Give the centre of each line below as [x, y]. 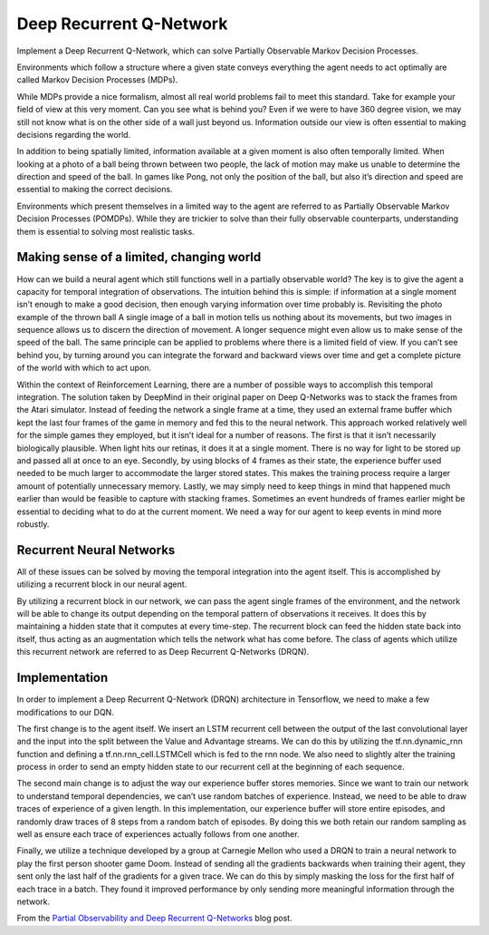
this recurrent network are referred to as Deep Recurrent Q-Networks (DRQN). [163, 652]
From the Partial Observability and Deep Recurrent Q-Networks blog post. [155, 918]
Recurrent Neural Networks [96, 550]
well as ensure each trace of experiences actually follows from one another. [158, 834]
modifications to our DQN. [66, 712]
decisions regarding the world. [74, 134]
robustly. [33, 524]
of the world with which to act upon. [84, 368]
